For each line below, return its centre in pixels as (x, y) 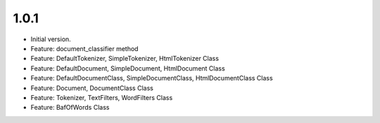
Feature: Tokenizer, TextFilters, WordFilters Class (102, 97)
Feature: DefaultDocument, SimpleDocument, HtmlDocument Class (128, 68)
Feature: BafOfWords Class (70, 108)
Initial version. (51, 39)
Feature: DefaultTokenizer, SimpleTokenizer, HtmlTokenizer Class (125, 59)
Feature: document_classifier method (84, 48)
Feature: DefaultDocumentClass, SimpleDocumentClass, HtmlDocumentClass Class (152, 78)
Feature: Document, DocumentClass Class (92, 88)
